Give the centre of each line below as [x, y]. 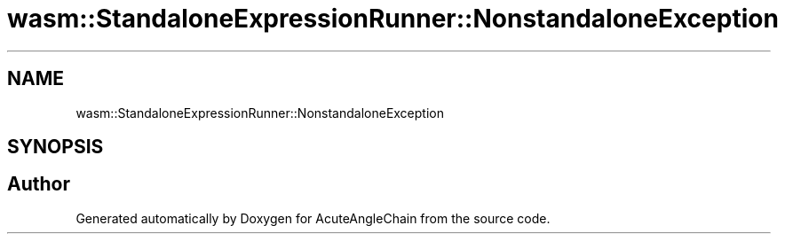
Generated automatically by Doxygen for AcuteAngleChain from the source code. [313, 218]
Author [39, 184]
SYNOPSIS [56, 147]
